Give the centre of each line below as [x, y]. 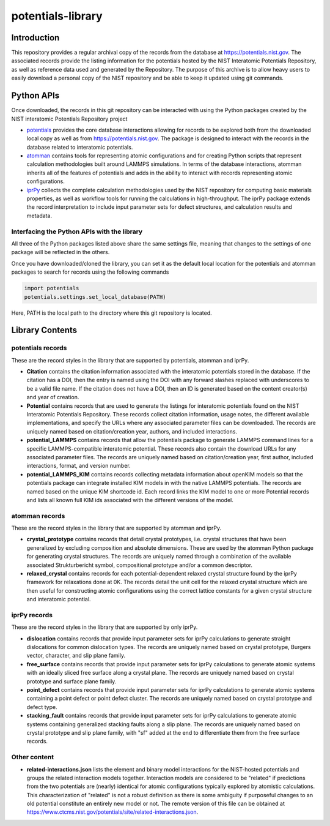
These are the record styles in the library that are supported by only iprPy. [105, 627]
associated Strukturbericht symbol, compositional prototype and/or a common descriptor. [140, 565]
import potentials [52, 288]
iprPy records [32, 615]
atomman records [38, 516]
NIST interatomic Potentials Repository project [69, 119]
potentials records [39, 348]
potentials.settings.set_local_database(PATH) [95, 297]
